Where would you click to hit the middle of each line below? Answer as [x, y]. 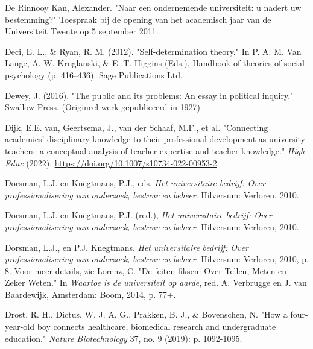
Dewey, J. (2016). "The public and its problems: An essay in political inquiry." [149, 95]
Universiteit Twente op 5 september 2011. [82, 31]
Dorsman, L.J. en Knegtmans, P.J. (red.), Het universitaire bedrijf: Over [138, 215]
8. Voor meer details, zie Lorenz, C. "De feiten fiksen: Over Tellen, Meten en [146, 270]
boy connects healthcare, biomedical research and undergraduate [156, 326]
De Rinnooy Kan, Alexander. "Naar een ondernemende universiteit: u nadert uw [153, 7]
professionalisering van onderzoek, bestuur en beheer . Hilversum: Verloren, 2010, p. [157, 259]
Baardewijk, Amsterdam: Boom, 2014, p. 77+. [90, 294]
